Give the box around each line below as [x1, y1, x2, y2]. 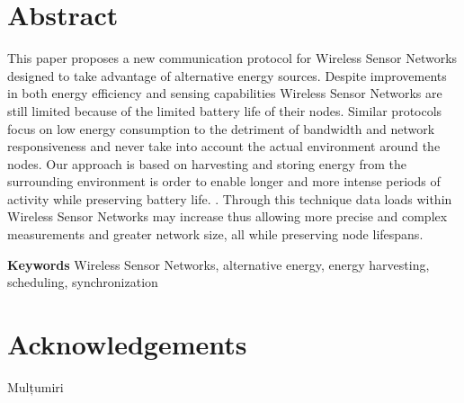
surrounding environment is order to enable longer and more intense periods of [7, 172, 441, 191]
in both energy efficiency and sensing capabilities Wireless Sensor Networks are [7, 84, 442, 103]
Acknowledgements [7, 326, 247, 363]
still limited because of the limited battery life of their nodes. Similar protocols [7, 101, 442, 120]
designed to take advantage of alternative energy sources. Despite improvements [7, 66, 447, 85]
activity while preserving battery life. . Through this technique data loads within [7, 189, 452, 208]
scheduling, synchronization [7, 273, 158, 291]
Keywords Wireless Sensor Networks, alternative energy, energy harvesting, [7, 255, 430, 273]
